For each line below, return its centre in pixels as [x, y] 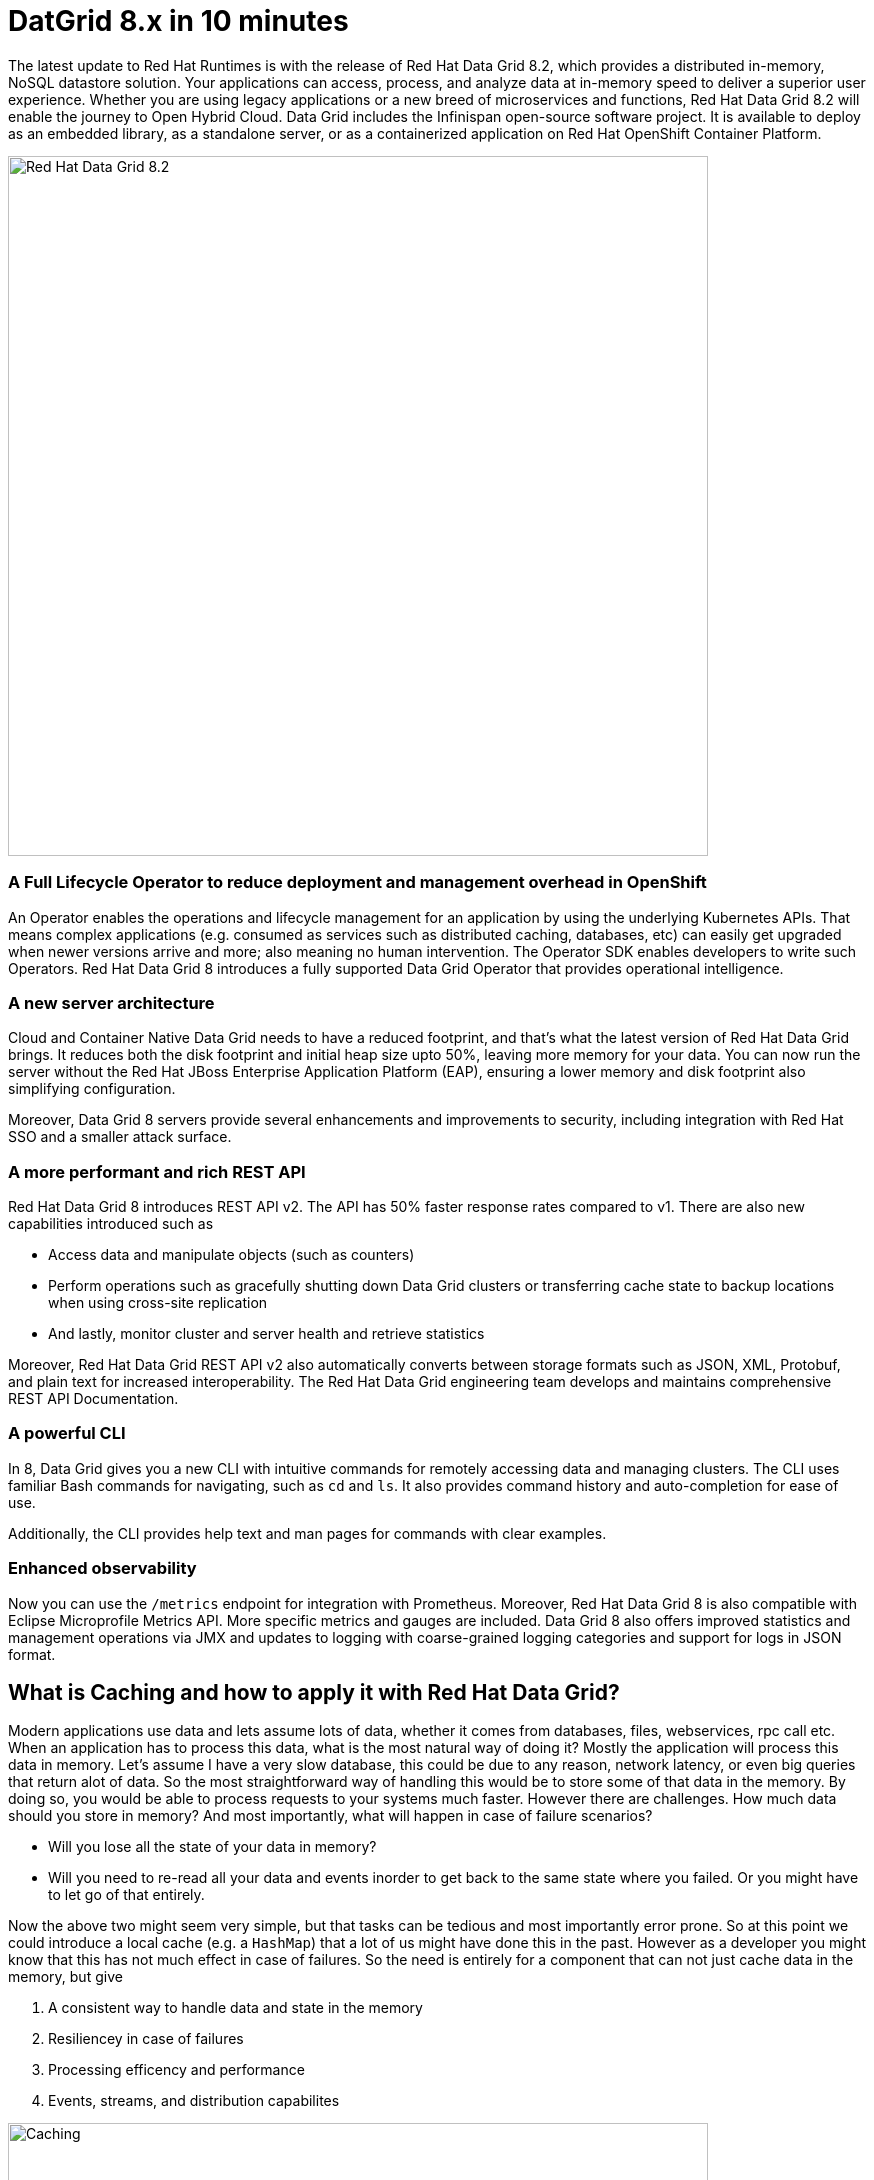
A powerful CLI [67, 1433]
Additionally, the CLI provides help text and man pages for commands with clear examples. [307, 1533]
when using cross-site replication [158, 1302]
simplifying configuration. [92, 1089]
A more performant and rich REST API [157, 1171]
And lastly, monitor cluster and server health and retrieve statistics [266, 1333]
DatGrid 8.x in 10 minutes [178, 21]
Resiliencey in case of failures [146, 2039]
